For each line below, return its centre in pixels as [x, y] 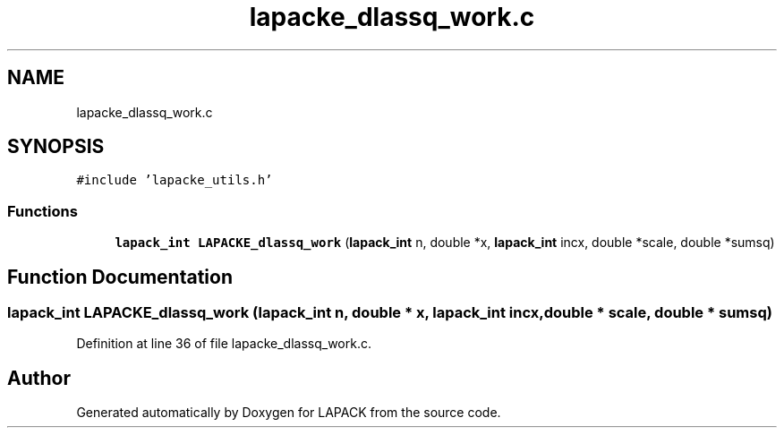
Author [39, 378]
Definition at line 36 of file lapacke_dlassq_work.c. [224, 344]
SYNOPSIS [56, 147]
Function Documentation [120, 277]
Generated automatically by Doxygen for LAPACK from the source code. [289, 413]
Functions [43, 211]
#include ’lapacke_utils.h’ [175, 180]
